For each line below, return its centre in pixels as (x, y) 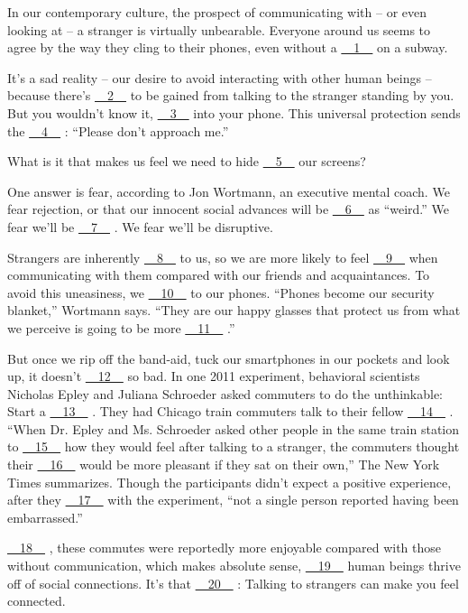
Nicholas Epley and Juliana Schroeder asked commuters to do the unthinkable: (225, 393)
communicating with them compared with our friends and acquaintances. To (219, 275)
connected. (37, 601)
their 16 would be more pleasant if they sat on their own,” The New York (224, 464)
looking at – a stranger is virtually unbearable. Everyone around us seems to (219, 29)
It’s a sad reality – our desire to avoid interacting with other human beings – (220, 77)
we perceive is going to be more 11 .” (121, 327)
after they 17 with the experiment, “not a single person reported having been (233, 500)
